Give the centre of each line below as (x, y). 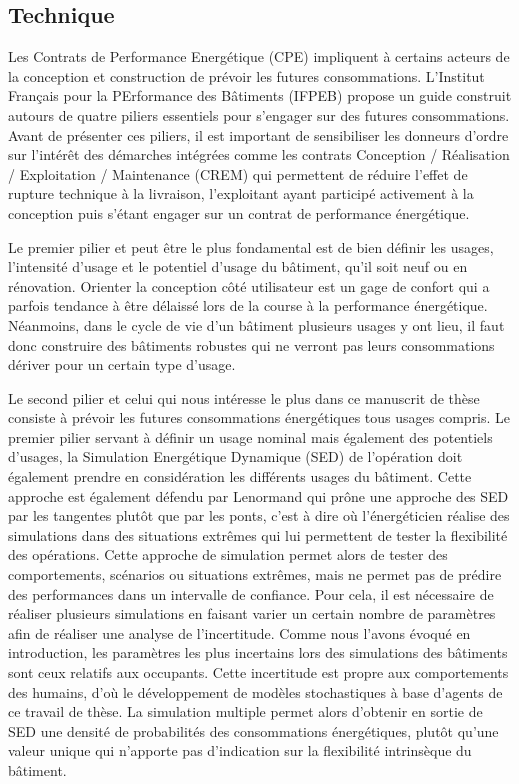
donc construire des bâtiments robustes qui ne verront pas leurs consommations (251, 344)
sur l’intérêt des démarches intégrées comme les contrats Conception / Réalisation (259, 154)
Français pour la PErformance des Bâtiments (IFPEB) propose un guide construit (260, 95)
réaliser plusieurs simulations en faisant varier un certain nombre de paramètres (252, 613)
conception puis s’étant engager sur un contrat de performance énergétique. (239, 212)
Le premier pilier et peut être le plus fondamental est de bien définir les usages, (251, 246)
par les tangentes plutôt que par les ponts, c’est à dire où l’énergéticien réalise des (259, 515)
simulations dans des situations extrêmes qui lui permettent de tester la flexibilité (258, 534)
